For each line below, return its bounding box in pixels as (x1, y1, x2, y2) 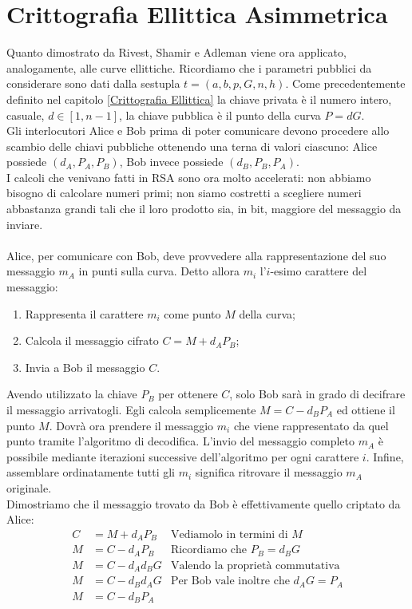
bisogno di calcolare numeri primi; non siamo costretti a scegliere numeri (6, 184, 362, 201)
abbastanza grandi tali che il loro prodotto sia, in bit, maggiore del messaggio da (6, 200, 402, 217)
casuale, (6, 106, 45, 123)
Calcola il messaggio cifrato (25, 332, 159, 349)
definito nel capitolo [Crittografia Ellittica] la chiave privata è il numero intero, (6, 90, 392, 107)
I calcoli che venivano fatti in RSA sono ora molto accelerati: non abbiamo (6, 168, 371, 185)
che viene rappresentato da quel (233, 417, 389, 433)
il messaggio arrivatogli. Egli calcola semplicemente (6, 401, 256, 417)
